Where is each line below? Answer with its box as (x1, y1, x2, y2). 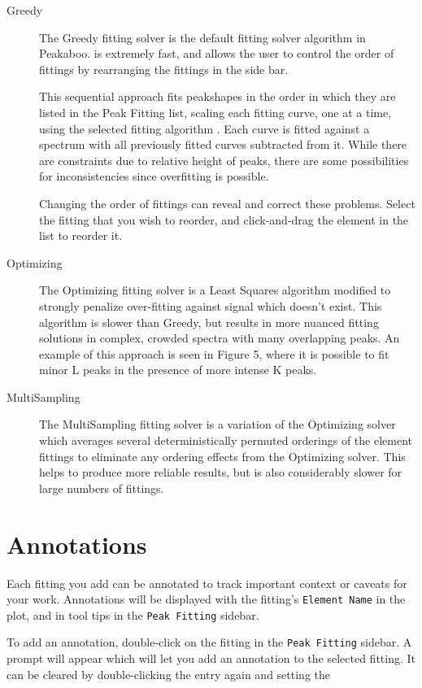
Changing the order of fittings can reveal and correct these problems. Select (39, 194, 415, 211)
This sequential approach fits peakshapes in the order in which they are (39, 88, 396, 105)
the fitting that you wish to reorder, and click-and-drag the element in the (39, 211, 409, 228)
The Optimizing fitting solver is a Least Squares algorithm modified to (39, 281, 391, 298)
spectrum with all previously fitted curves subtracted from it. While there (39, 136, 407, 153)
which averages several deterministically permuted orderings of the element (39, 432, 413, 449)
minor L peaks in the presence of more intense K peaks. (39, 361, 317, 378)
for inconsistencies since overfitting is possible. (39, 168, 269, 185)
